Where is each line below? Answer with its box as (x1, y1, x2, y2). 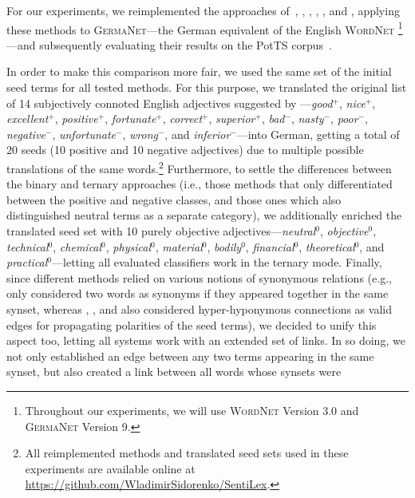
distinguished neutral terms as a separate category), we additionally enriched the (6, 207, 402, 223)
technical (6, 238, 49, 255)
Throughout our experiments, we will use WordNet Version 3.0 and (25, 401, 359, 418)
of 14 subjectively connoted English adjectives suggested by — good (6, 94, 333, 111)
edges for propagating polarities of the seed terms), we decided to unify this (6, 316, 377, 333)
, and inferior (164, 125, 231, 142)
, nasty (290, 110, 324, 127)
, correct (162, 110, 203, 127)
